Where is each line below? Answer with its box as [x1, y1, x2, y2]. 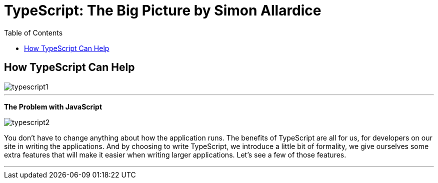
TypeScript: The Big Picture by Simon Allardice [4, 2, 321, 19]
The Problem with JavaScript [4, 102, 102, 111]
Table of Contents [4, 28, 63, 37]
